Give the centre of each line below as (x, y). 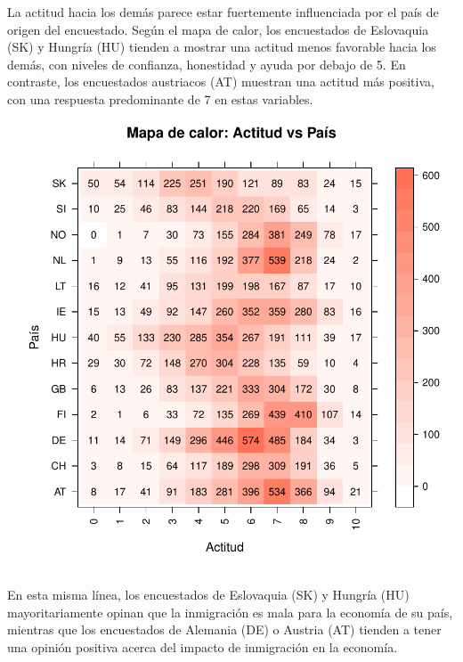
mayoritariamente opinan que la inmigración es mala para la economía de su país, (230, 612)
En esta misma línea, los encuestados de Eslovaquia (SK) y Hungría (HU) (208, 595)
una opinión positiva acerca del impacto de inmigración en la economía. (203, 646)
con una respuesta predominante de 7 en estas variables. (160, 98)
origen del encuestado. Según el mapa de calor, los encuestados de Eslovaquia (218, 29)
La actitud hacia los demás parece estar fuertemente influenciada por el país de (223, 12)
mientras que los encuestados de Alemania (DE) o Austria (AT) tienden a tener (224, 629)
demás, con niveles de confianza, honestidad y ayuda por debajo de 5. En (207, 64)
